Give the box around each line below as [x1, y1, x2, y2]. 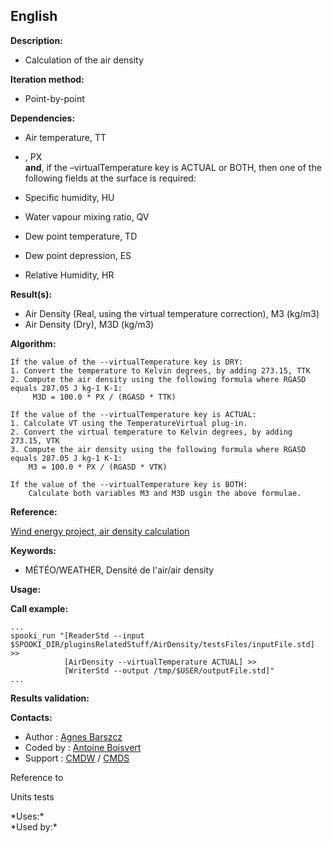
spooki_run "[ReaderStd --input [10, 630, 145, 641]
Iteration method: [10, 73, 85, 85]
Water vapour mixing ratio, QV [24, 210, 150, 223]
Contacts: [10, 711, 53, 723]
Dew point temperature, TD [24, 230, 138, 242]
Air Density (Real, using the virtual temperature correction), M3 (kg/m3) [24, 307, 320, 319]
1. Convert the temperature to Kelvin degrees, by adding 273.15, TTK [10, 365, 311, 376]
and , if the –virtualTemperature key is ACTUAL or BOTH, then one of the [24, 161, 322, 173]
